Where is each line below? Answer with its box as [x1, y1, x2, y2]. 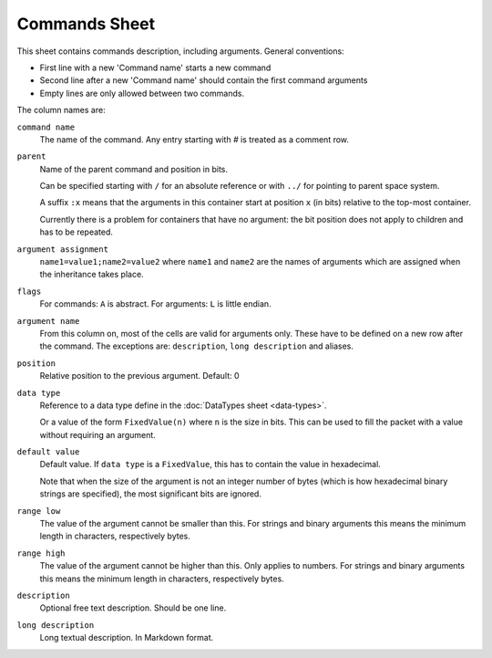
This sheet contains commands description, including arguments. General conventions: [16, 46, 345, 57]
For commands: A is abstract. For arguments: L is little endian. [39, 298, 272, 309]
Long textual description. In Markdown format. [39, 632, 214, 643]
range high [16, 548, 66, 559]
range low [16, 506, 61, 516]
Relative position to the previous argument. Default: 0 [39, 371, 241, 381]
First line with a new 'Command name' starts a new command [39, 62, 272, 73]
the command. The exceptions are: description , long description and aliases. [39, 340, 354, 351]
